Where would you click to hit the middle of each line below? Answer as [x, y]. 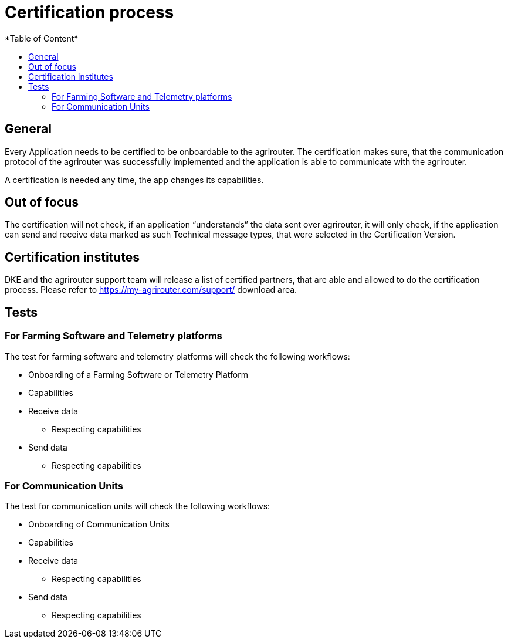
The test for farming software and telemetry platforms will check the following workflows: [177, 356]
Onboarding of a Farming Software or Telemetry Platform [138, 374]
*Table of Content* [42, 38]
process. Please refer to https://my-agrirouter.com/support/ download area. [151, 290]
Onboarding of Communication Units [99, 524]
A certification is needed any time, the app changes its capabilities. [134, 180]
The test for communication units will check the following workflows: [138, 506]
